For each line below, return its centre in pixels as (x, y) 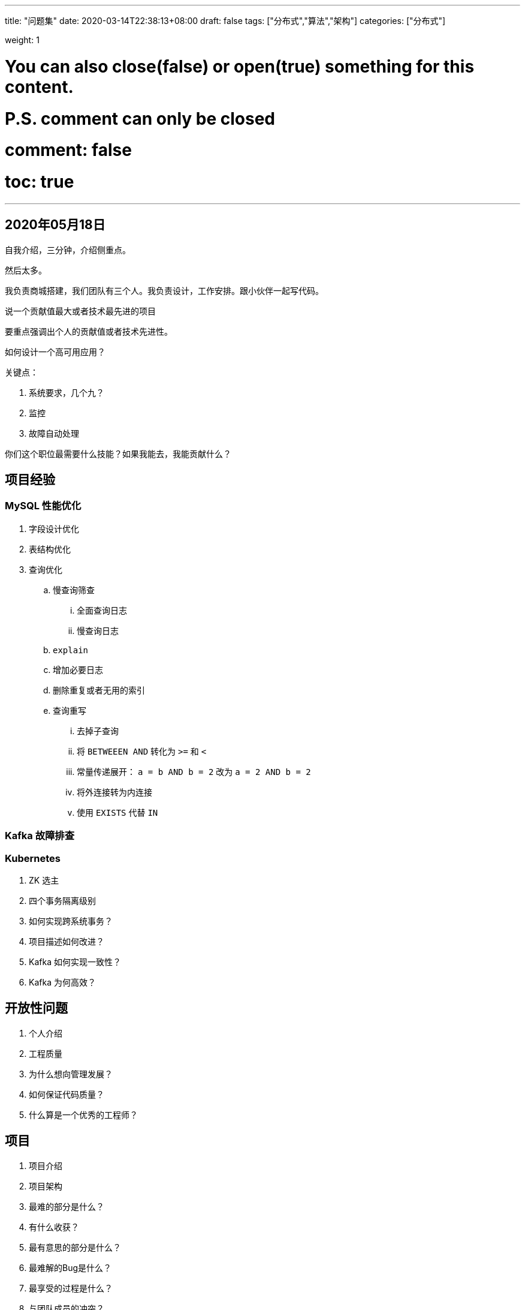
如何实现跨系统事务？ (71, 921)
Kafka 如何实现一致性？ (75, 962)
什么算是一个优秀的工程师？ (83, 1114)
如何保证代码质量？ (67, 1094)
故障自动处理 (54, 433)
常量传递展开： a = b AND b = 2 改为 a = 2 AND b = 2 (194, 771)
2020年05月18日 (55, 225)
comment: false (68, 150)
